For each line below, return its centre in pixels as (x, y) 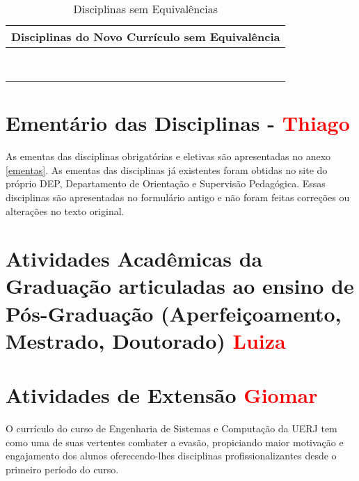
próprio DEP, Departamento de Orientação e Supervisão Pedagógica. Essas (166, 183)
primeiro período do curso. (62, 469)
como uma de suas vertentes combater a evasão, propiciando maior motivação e (175, 442)
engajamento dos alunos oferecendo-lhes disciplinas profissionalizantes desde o (171, 456)
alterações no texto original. (65, 211)
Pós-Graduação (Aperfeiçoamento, (174, 313)
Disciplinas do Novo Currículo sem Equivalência (146, 37)
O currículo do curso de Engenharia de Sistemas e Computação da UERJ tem (171, 428)
